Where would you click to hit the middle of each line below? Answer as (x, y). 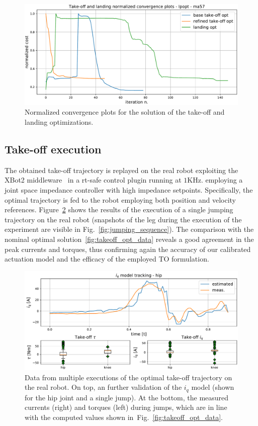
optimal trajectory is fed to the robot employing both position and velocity (120, 199)
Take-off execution (53, 149)
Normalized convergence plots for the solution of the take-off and (125, 112)
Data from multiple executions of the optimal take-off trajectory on (128, 377)
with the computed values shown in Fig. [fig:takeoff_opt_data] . (124, 417)
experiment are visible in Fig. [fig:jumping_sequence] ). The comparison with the (129, 229)
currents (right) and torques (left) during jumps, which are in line (126, 407)
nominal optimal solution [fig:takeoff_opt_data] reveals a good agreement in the (129, 239)
